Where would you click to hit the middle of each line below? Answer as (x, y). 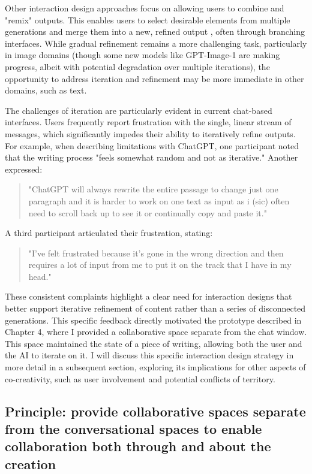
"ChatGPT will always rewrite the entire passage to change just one (153, 189)
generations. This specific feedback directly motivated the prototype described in (153, 320)
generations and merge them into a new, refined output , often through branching (155, 31)
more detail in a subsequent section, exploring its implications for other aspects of (155, 367)
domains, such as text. (46, 90)
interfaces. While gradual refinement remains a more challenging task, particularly (156, 43)
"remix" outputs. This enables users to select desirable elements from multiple (148, 19)
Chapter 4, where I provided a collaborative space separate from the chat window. (156, 332)
